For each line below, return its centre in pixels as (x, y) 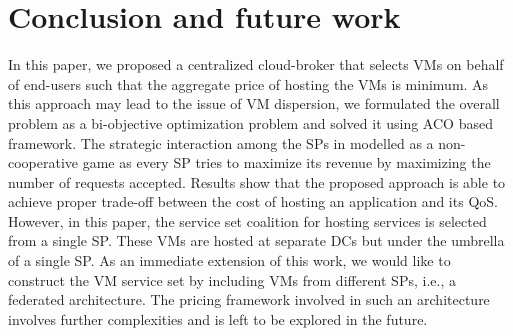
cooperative (43, 162)
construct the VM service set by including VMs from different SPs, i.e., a (232, 279)
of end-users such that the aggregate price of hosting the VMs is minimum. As (248, 83)
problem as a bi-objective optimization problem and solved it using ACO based (250, 122)
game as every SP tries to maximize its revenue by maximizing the (286, 162)
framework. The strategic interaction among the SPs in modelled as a (221, 142)
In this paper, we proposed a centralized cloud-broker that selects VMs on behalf (256, 64)
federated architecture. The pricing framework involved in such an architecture (249, 299)
